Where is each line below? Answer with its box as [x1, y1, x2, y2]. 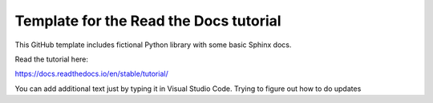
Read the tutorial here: [14, 54, 88, 64]
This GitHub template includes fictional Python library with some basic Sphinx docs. [14, 40, 292, 50]
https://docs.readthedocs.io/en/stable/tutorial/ [14, 69, 168, 79]
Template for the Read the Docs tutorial [14, 12, 281, 30]
